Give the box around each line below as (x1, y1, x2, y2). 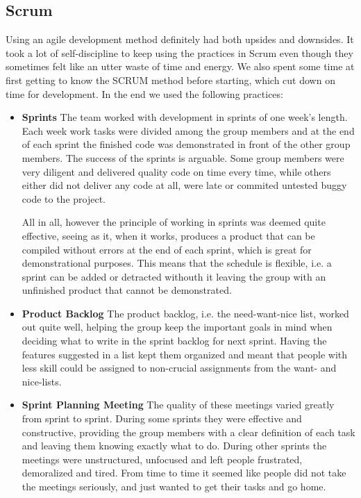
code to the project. (22, 191, 106, 206)
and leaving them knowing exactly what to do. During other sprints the (22, 438, 327, 453)
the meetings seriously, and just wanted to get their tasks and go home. (22, 479, 326, 494)
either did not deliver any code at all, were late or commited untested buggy (22, 178, 347, 192)
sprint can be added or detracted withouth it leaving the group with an (22, 269, 326, 283)
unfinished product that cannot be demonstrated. (22, 283, 232, 297)
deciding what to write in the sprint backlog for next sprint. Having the (22, 333, 327, 348)
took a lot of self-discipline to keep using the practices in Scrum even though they (6, 45, 353, 60)
